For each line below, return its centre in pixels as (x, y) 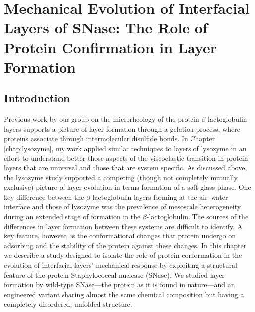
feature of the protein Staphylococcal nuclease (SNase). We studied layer (114, 274)
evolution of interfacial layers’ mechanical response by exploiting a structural (121, 265)
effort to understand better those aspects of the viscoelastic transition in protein (126, 158)
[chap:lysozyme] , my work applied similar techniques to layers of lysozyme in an (125, 148)
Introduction (37, 98)
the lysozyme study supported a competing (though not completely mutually (121, 177)
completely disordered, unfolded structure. (68, 304)
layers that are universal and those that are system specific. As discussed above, (126, 168)
